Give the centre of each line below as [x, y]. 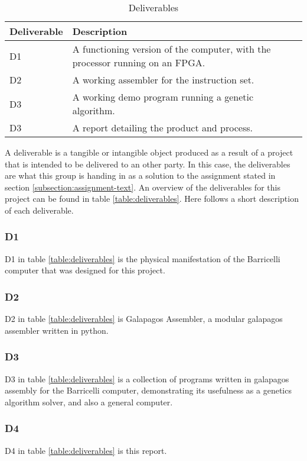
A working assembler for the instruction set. [163, 80]
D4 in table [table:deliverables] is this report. [86, 450]
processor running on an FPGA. [139, 62]
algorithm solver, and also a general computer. [89, 402]
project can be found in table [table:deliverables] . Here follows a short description [152, 199]
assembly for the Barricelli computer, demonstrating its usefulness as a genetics [148, 390]
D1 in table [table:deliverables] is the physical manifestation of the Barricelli [143, 258]
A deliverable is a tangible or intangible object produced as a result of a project [149, 152]
